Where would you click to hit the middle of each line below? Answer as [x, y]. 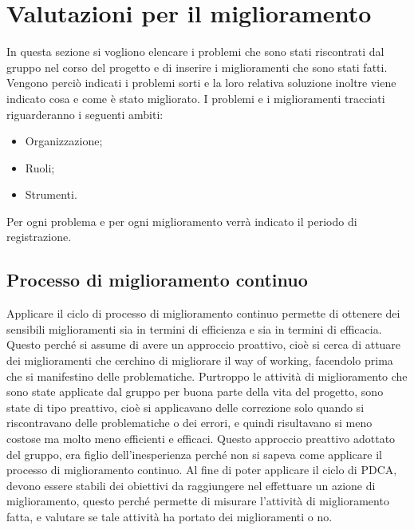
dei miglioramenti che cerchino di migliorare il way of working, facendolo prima [200, 360]
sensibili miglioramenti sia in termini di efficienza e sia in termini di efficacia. [194, 328]
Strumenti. [51, 194]
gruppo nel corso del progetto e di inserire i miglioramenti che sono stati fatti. [197, 67]
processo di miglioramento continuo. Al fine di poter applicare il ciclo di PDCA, [202, 470]
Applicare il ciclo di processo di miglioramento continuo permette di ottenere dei [203, 313]
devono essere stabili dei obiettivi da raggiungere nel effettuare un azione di [191, 485]
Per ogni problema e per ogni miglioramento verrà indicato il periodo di [182, 221]
